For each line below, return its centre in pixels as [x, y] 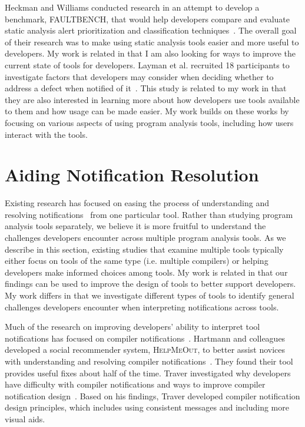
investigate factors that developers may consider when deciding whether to [139, 76]
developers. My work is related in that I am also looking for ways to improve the [150, 53]
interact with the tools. [46, 134]
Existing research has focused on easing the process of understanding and [137, 203]
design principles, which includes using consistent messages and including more [147, 407]
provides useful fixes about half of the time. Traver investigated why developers [148, 373]
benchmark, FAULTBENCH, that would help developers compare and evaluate [147, 19]
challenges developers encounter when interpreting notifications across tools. [142, 307]
